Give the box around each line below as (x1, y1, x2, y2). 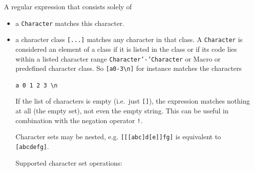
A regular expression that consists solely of (4, 1, 132, 11)
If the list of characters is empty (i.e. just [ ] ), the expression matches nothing (15, 96, 250, 106)
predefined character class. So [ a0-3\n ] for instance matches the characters (15, 63, 242, 73)
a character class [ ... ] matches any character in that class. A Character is (15, 34, 243, 44)
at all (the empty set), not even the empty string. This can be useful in (15, 106, 229, 116)
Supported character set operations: (15, 157, 123, 168)
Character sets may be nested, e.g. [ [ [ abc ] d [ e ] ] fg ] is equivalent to (15, 131, 221, 142)
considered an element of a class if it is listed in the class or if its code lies (15, 43, 237, 54)
